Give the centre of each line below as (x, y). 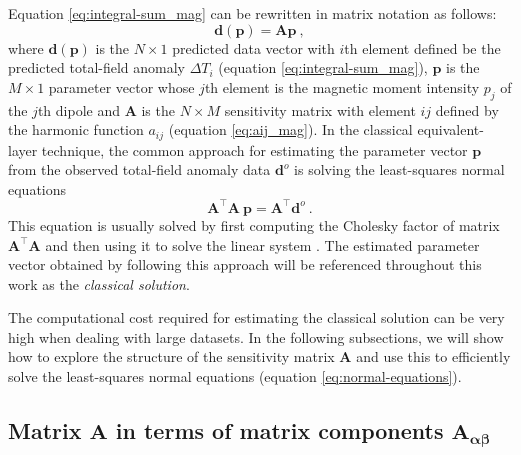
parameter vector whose (121, 86)
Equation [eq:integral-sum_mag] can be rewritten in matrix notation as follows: (252, 13)
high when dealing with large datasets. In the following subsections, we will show (256, 336)
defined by (467, 109)
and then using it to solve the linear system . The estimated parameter (262, 244)
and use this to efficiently (433, 356)
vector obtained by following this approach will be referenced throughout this (245, 264)
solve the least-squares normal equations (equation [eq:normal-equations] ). (235, 376)
